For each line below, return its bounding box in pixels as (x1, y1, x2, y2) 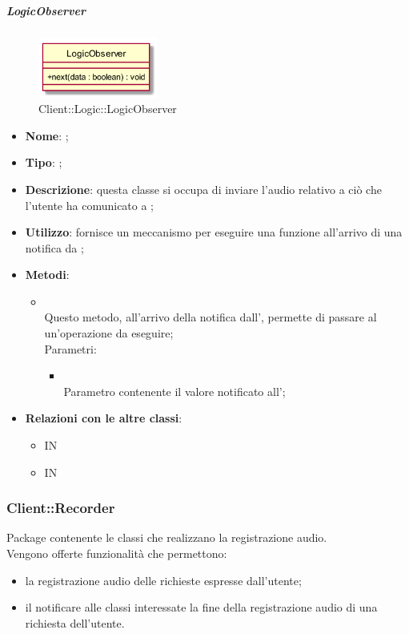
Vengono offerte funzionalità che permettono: (6, 545, 227, 562)
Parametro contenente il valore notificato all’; (63, 382, 286, 399)
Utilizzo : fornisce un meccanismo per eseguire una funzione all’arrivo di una (25, 224, 403, 240)
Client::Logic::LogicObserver (38, 100, 177, 117)
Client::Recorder (6, 498, 115, 518)
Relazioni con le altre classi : (25, 410, 182, 426)
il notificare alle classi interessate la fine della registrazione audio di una (25, 599, 378, 616)
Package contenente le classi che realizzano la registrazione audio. (6, 529, 327, 546)
